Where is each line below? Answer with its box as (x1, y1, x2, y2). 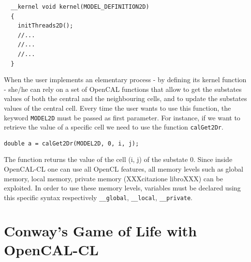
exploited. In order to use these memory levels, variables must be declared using (4, 183, 241, 193)
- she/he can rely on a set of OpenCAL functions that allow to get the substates (4, 84, 242, 94)
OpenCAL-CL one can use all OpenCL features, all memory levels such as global (4, 164, 243, 174)
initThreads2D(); (17, 22, 74, 29)
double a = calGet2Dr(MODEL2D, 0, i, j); (4, 140, 139, 147)
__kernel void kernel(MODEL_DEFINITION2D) (11, 3, 149, 10)
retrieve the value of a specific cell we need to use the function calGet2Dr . (4, 122, 223, 132)
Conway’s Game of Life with (4, 220, 197, 240)
